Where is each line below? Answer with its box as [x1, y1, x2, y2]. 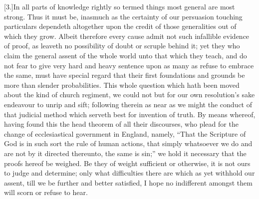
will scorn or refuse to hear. [4, 187, 88, 198]
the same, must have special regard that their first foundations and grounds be [4, 70, 245, 80]
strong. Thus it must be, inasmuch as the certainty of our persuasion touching [4, 11, 243, 21]
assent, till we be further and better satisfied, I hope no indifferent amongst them [4, 177, 253, 188]
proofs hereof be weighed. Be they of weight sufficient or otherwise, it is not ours [4, 158, 251, 168]
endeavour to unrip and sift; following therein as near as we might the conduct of [4, 99, 253, 109]
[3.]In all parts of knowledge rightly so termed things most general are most [4, 1, 235, 11]
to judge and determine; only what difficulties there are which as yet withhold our [4, 168, 255, 178]
